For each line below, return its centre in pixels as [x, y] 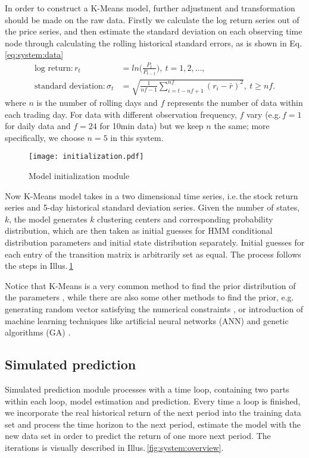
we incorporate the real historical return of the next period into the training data [153, 412]
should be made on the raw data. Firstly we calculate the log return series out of [152, 19]
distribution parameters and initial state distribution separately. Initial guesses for [155, 242]
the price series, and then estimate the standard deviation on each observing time [154, 31]
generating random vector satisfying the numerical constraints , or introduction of [154, 308]
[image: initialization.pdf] [86, 157]
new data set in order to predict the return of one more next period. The [138, 436]
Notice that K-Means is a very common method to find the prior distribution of [150, 285]
